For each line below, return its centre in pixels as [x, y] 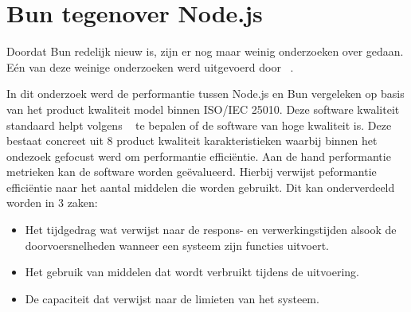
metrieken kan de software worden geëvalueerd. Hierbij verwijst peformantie [192, 172]
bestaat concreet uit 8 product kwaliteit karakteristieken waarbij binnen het [192, 140]
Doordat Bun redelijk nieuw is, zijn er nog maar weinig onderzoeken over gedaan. [205, 51]
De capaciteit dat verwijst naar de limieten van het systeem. [172, 298]
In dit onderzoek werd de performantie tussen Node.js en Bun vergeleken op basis [205, 94]
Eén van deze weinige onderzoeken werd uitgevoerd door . [150, 66]
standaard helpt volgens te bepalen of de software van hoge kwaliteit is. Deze [199, 125]
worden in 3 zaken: [52, 203]
